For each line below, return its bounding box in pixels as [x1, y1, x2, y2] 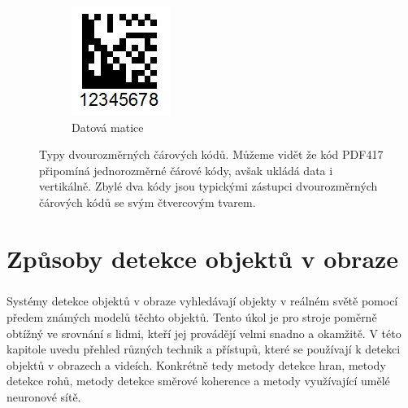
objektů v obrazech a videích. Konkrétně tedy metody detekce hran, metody [7, 356, 386, 373]
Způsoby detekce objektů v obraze [7, 241, 399, 274]
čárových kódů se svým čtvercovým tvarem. [39, 193, 256, 210]
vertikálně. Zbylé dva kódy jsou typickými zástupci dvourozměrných [39, 178, 378, 195]
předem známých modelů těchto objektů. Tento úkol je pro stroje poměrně [7, 308, 377, 325]
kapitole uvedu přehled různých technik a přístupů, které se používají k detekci [7, 340, 401, 358]
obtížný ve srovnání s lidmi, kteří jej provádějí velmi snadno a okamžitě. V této [7, 324, 401, 341]
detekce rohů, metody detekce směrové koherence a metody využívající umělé [7, 372, 390, 389]
